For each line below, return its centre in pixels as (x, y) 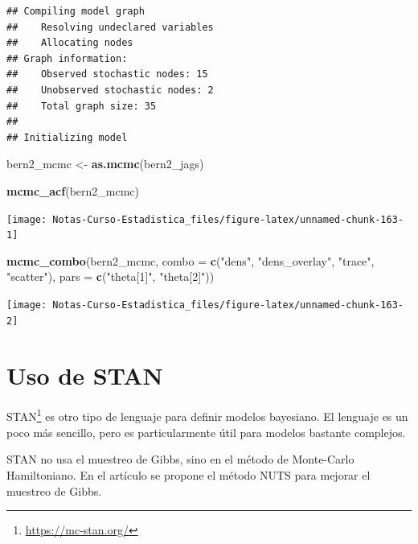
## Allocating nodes (70, 43)
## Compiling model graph (76, 11)
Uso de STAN (85, 375)
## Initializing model (67, 137)
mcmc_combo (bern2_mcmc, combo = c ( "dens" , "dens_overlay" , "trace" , (191, 260)
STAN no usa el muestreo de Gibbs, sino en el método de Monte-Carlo (180, 459)
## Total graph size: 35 (82, 106)
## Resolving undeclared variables (110, 27)
